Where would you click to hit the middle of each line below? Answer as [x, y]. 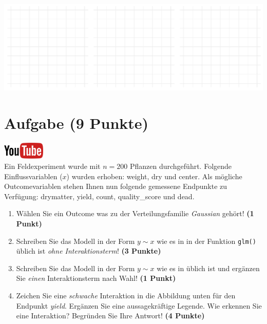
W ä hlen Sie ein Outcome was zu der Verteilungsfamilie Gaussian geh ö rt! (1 [135, 213]
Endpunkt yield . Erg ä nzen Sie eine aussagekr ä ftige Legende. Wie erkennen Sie [139, 305]
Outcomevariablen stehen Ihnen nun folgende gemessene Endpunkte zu [116, 186]
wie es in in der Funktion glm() [206, 241]
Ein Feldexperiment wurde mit [52, 166]
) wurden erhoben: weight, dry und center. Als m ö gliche [154, 176]
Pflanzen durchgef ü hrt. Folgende [181, 166]
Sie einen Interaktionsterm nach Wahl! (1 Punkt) [96, 278]
